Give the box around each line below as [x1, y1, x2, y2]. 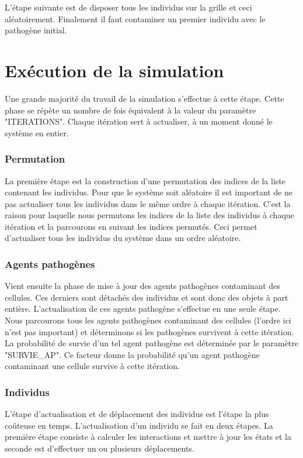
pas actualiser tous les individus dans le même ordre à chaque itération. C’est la [5, 197, 291, 209]
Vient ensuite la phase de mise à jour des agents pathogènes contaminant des [5, 280, 280, 292]
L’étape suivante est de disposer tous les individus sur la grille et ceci [5, 1, 252, 13]
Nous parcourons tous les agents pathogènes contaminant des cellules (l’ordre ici [5, 314, 291, 326]
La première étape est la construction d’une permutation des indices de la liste [5, 174, 285, 187]
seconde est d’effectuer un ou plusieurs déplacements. [5, 442, 194, 454]
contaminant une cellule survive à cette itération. [5, 360, 180, 372]
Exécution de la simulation [5, 58, 224, 82]
